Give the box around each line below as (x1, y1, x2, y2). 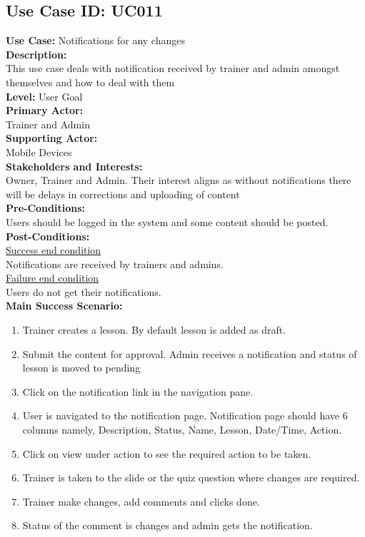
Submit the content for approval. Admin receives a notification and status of (22, 346, 357, 361)
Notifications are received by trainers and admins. (6, 256, 224, 271)
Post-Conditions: (6, 228, 90, 243)
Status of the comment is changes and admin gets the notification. (22, 518, 313, 533)
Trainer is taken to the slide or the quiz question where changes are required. (22, 470, 360, 485)
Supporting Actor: (6, 131, 98, 145)
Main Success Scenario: (6, 298, 123, 313)
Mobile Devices (6, 144, 72, 159)
